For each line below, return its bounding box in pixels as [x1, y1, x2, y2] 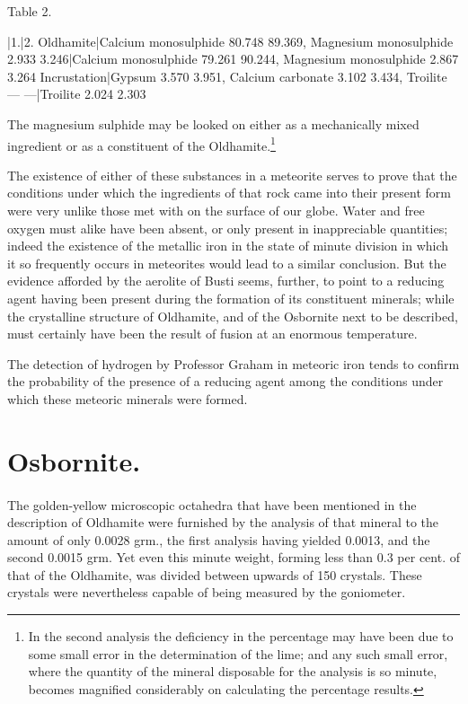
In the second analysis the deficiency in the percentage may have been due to [28, 627, 454, 646]
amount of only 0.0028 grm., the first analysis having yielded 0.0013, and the [7, 530, 430, 549]
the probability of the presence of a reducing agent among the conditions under [7, 372, 444, 391]
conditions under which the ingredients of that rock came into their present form [7, 183, 451, 202]
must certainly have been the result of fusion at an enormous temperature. [7, 324, 418, 343]
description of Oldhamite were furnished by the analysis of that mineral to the [7, 513, 438, 532]
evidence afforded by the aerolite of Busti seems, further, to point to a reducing [7, 271, 445, 290]
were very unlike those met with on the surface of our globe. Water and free [7, 201, 425, 219]
